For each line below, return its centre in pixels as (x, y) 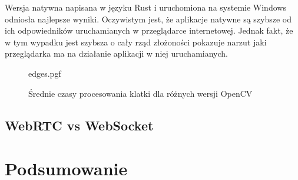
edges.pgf (45, 73)
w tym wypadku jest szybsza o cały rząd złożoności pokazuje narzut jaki (136, 42)
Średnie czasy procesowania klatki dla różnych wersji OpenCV (140, 93)
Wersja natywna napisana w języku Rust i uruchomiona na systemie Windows (145, 7)
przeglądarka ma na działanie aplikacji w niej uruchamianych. (116, 53)
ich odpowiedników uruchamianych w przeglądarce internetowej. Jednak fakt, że (149, 30)
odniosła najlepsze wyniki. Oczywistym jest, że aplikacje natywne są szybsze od (148, 19)
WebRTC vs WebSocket (79, 125)
